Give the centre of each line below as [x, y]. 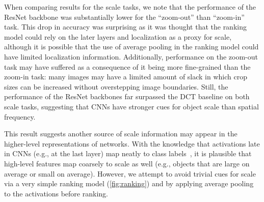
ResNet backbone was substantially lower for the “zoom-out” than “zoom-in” [124, 17]
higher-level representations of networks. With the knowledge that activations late [132, 143]
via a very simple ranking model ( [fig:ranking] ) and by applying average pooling [129, 183]
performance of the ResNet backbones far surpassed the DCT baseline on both [127, 96]
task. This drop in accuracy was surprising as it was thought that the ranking [125, 27]
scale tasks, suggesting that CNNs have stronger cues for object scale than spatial [131, 106]
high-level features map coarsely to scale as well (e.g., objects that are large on [127, 163]
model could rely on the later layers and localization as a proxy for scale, [118, 36]
